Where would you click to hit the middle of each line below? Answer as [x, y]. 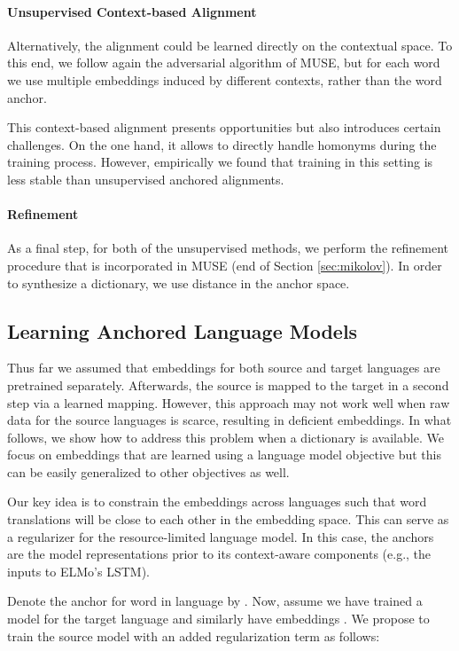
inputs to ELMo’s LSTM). [78, 571]
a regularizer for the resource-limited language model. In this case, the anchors [221, 536]
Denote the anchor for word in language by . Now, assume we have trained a [215, 601]
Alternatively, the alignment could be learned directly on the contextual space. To [230, 45]
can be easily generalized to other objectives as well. [148, 471]
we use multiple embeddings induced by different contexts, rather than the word [225, 79]
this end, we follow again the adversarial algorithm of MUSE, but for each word [224, 63]
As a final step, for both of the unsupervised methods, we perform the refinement [228, 248]
